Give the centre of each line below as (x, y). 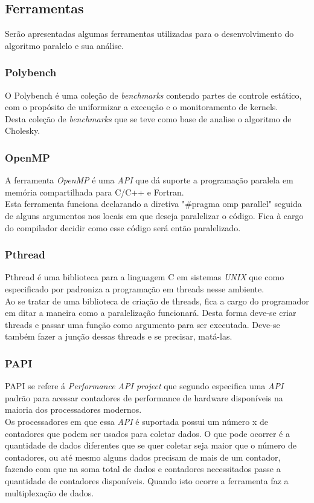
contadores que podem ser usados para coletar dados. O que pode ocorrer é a (147, 433)
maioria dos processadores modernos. (73, 409)
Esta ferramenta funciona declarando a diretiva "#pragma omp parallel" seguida (153, 204)
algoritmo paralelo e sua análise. (65, 45)
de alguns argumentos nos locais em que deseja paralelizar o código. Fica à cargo (154, 215)
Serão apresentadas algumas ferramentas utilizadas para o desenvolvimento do (149, 34)
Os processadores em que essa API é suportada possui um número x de (136, 421)
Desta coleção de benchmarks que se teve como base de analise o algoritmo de (148, 118)
